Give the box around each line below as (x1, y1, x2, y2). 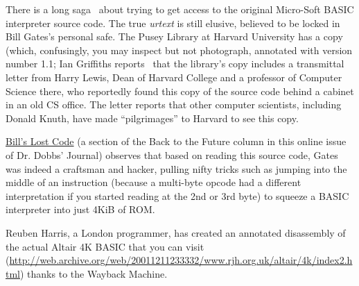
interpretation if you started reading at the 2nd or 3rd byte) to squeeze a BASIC (6, 188, 349, 203)
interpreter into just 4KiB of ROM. (6, 202, 155, 217)
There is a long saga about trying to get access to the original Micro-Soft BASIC (6, 2, 354, 16)
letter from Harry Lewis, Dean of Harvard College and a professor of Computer (6, 69, 342, 84)
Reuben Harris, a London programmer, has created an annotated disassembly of (6, 225, 346, 239)
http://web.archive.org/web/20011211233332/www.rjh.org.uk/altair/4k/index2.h (9, 253, 353, 267)
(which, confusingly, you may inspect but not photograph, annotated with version (6, 42, 353, 57)
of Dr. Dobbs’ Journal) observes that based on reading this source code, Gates (6, 147, 338, 162)
